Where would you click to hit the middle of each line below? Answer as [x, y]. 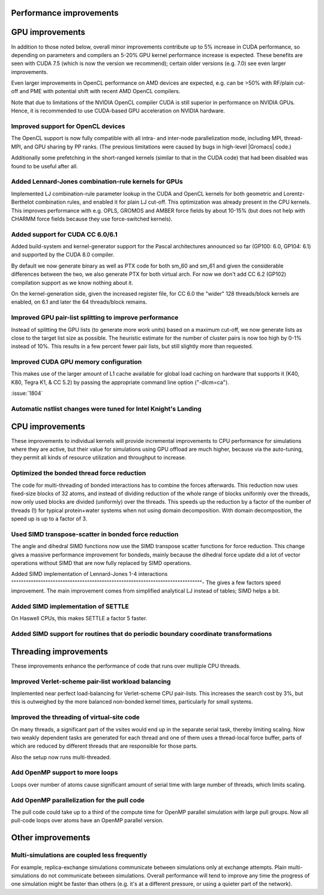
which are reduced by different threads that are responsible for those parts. [104, 746]
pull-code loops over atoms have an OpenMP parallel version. [88, 820]
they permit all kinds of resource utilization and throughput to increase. [99, 457]
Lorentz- [294, 194]
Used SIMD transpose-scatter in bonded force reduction [95, 534]
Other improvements [51, 838]
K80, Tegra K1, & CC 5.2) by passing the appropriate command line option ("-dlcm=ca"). [120, 382]
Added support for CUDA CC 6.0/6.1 [64, 234]
